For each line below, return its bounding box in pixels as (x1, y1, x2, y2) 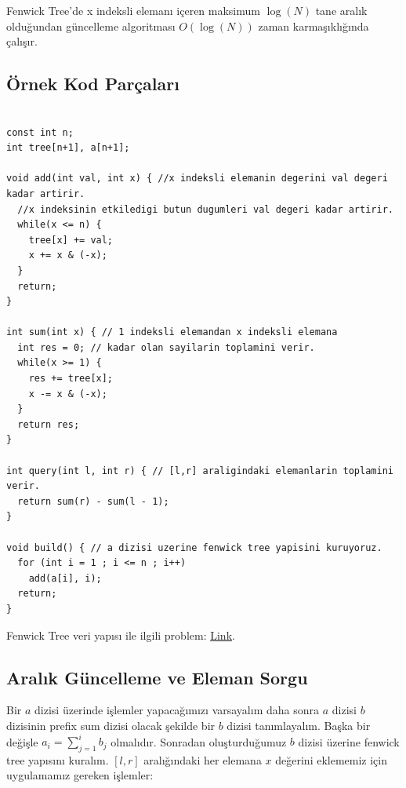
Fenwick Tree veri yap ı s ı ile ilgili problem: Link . (6, 626, 235, 643)
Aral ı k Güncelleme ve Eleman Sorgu (6, 665, 308, 689)
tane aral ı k (315, 2, 368, 18)
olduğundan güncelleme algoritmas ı (6, 17, 176, 34)
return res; (17, 418, 80, 430)
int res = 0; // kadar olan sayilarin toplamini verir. (17, 341, 315, 353)
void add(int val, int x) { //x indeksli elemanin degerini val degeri (6, 173, 388, 184)
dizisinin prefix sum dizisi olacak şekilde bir (6, 717, 216, 733)
